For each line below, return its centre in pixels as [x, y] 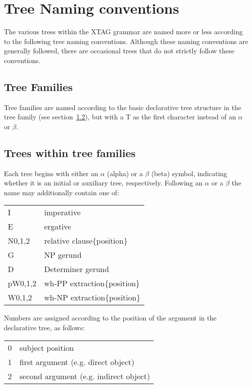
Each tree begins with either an [51, 173]
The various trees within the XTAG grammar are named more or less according [123, 32]
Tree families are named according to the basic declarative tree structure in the [123, 107]
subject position [47, 347]
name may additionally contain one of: [62, 192]
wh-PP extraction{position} [92, 283]
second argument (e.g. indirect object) [85, 376]
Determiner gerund [77, 269]
